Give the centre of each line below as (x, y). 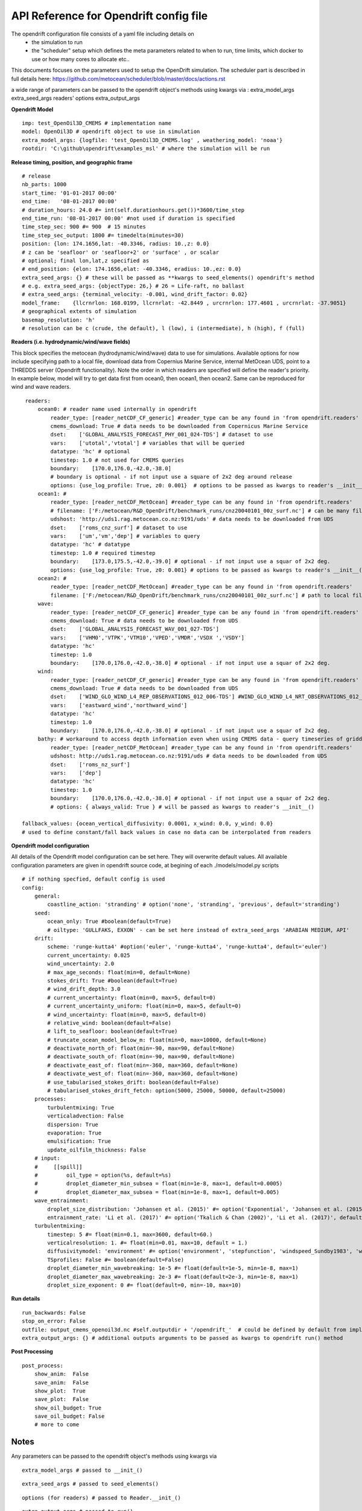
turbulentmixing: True (81, 1107)
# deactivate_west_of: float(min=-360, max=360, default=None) (143, 1074)
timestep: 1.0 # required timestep (103, 553)
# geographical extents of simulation (79, 312)
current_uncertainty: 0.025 (89, 955)
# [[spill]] (58, 1167)
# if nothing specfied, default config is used (94, 879)
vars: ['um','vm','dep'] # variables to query (125, 536)
